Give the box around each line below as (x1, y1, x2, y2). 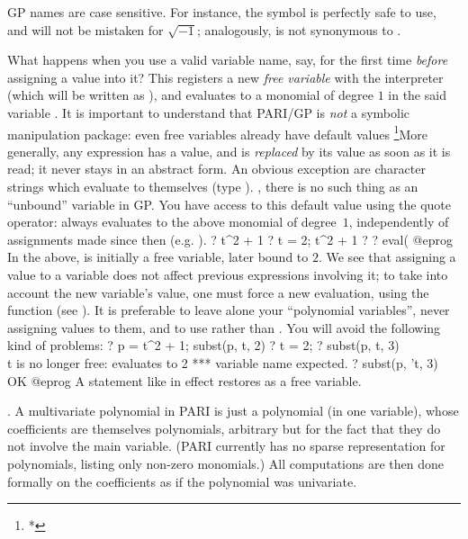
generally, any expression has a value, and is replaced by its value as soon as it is (7, 141, 451, 160)
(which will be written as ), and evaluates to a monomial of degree (7, 85, 373, 104)
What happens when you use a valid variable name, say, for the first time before (7, 50, 448, 69)
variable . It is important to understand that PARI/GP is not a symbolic (7, 103, 410, 121)
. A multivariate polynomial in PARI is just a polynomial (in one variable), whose (7, 401, 459, 420)
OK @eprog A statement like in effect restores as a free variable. (7, 371, 362, 390)
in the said (388, 85, 446, 104)
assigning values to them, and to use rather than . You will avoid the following (7, 318, 441, 337)
